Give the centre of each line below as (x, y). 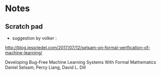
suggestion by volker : (34, 38)
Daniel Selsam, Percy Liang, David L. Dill (46, 67)
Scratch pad (24, 27)
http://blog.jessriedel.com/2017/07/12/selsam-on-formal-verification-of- (78, 47)
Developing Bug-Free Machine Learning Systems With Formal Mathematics (80, 62)
